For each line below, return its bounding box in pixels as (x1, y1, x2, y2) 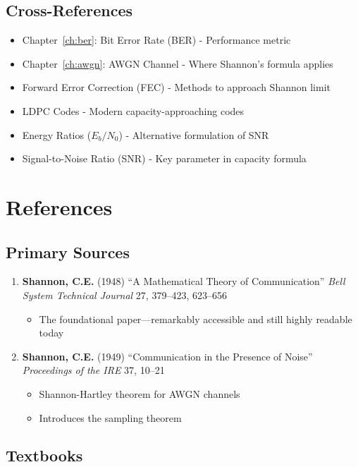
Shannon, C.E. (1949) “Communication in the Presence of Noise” (22, 348, 313, 363)
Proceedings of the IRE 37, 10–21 (22, 363, 165, 377)
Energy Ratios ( (22, 127, 92, 142)
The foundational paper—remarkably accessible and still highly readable (39, 311, 352, 326)
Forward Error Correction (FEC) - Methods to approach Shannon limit (22, 80, 331, 95)
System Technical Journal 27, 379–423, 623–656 (22, 287, 227, 302)
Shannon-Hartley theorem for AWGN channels (39, 386, 240, 401)
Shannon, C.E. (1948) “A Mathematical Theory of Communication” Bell (22, 274, 345, 289)
